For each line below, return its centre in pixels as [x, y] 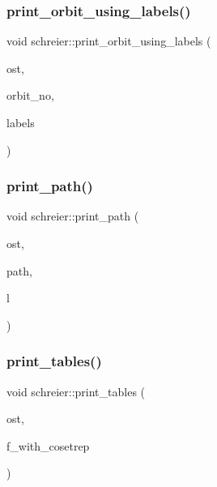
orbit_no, [30, 95]
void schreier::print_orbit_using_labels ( [109, 41]
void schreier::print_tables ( [76, 391]
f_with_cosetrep [48, 445]
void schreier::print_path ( [73, 216]
